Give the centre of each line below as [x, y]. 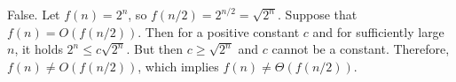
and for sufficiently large [378, 31]
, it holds [39, 49]
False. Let [34, 14]
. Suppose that [318, 14]
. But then [155, 49]
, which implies [178, 66]
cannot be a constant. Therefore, [361, 49]
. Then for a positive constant [219, 31]
